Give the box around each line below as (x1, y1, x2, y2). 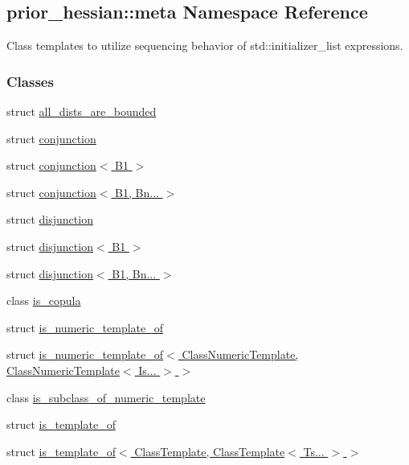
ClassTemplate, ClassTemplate (134, 442, 285, 459)
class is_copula (6, 292, 81, 309)
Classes (6, 71, 54, 91)
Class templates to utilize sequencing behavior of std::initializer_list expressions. (6, 37, 403, 54)
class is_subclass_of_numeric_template (6, 389, 206, 405)
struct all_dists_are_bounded (6, 103, 157, 120)
